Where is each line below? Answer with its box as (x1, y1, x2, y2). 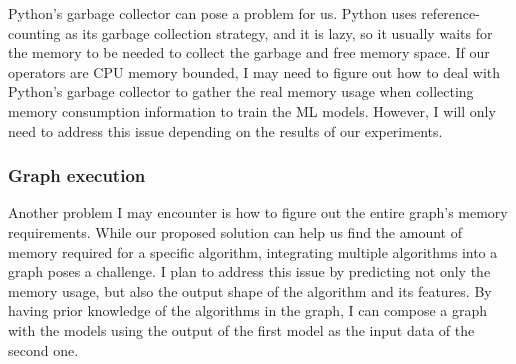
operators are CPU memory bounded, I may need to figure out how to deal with (8, 61, 501, 82)
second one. (8, 339, 79, 360)
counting (8, 22, 61, 43)
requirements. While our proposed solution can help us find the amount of (8, 221, 462, 242)
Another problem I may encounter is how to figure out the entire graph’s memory (8, 202, 508, 223)
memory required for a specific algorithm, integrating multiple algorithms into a (8, 241, 498, 262)
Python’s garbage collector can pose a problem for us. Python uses (8, 3, 417, 23)
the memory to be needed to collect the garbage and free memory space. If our (8, 42, 490, 63)
